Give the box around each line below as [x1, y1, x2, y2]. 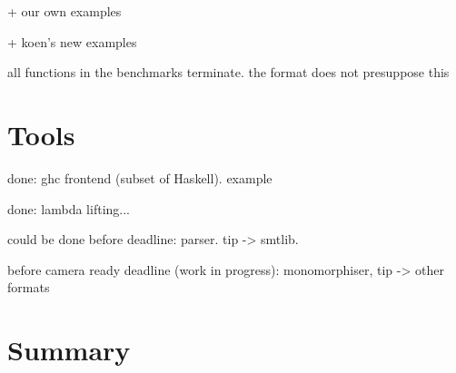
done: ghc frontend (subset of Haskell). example [7, 168, 273, 187]
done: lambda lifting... [7, 199, 130, 218]
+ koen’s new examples [7, 32, 137, 51]
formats [7, 278, 50, 297]
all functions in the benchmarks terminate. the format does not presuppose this [7, 63, 450, 82]
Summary [7, 331, 131, 368]
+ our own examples [7, 2, 122, 20]
